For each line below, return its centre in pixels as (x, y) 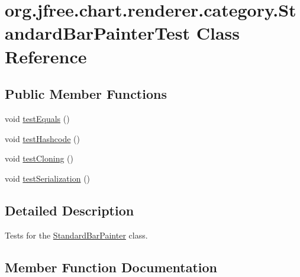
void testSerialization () (48, 178)
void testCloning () (39, 158)
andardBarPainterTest (98, 33)
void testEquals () (37, 118)
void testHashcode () (42, 138)
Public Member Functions (86, 94)
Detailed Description (70, 210)
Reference (46, 56)
